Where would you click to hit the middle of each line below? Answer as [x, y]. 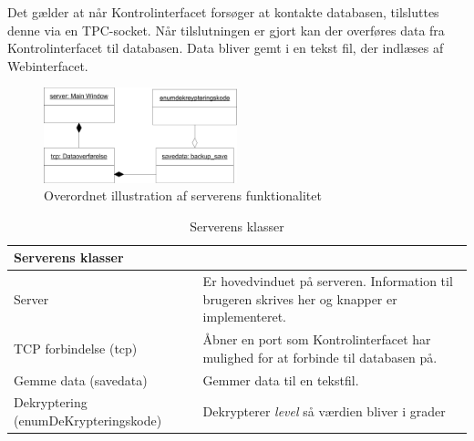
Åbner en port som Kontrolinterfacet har [317, 339]
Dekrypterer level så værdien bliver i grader [324, 411]
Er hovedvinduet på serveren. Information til [328, 281]
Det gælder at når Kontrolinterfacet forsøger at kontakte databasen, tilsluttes [223, 12]
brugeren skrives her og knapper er [300, 298]
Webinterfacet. [48, 65]
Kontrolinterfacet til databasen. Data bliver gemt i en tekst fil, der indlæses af [226, 48]
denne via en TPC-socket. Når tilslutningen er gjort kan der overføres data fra [226, 30]
